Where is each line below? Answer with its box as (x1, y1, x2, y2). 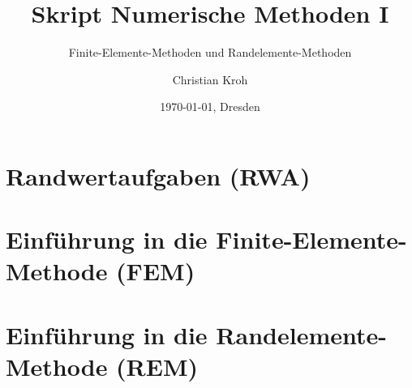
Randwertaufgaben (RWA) (6, 159, 311, 192)
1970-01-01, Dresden (160, 98, 260, 115)
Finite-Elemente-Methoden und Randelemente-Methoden (68, 44, 352, 61)
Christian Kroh (172, 70, 248, 87)
